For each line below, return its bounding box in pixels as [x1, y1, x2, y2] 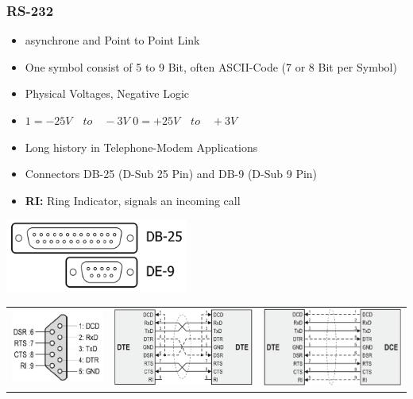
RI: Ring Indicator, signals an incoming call [25, 192, 241, 208]
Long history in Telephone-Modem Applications [25, 138, 258, 155]
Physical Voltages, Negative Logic [25, 85, 190, 102]
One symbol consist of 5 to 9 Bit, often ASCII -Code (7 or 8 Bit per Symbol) [25, 58, 397, 75]
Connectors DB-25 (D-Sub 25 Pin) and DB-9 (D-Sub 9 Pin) [25, 165, 318, 182]
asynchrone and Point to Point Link [25, 32, 200, 48]
